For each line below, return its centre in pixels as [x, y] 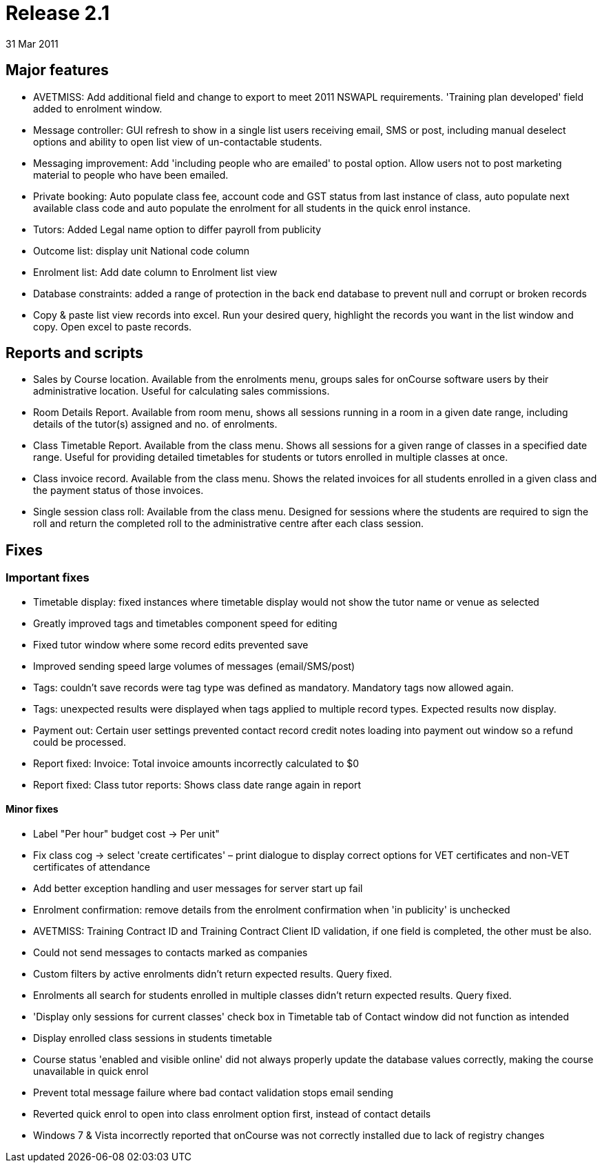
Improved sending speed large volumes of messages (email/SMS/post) [194, 666]
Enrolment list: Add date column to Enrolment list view [155, 272]
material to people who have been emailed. [131, 175]
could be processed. [80, 742]
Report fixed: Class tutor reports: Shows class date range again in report [197, 784]
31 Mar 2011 [32, 43]
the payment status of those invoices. [118, 491]
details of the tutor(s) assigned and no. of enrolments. [155, 424]
